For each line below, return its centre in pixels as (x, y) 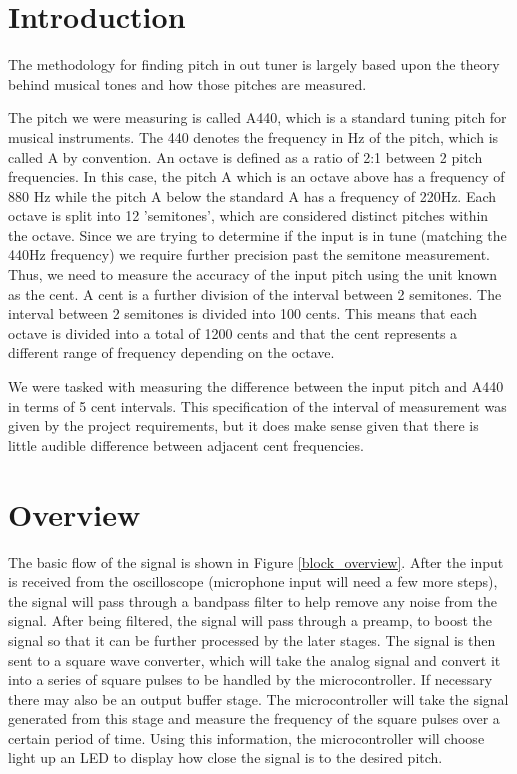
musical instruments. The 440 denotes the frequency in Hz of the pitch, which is (253, 136)
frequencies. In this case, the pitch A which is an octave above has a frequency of (256, 176)
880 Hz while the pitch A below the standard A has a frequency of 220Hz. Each (252, 195)
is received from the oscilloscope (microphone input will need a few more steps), (253, 581)
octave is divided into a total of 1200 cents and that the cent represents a (233, 332)
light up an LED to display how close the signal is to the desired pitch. (225, 757)
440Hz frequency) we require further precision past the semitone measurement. (249, 254)
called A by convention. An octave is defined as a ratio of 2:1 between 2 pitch (245, 156)
